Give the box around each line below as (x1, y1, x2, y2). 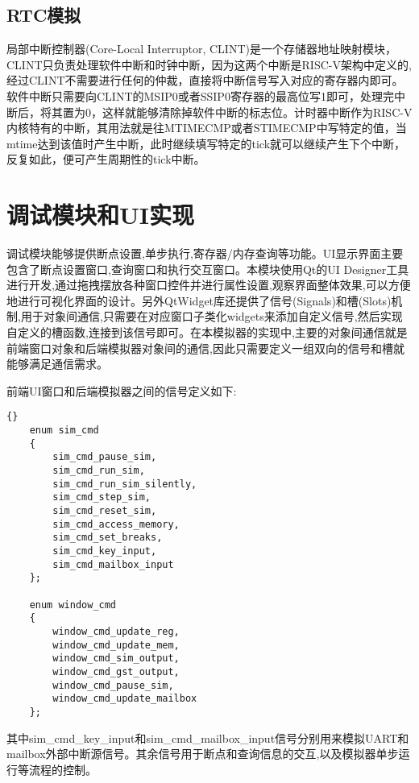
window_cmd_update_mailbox (52, 693, 197, 705)
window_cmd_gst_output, (52, 665, 180, 677)
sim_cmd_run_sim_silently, (52, 478, 197, 490)
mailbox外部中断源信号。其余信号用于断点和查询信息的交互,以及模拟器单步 (6, 745, 399, 762)
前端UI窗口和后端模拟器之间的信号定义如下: (6, 382, 237, 399)
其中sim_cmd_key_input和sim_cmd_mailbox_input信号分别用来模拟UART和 (6, 729, 409, 746)
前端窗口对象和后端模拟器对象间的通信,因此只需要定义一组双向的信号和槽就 (6, 339, 404, 356)
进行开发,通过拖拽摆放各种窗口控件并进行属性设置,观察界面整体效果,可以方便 (6, 276, 411, 293)
